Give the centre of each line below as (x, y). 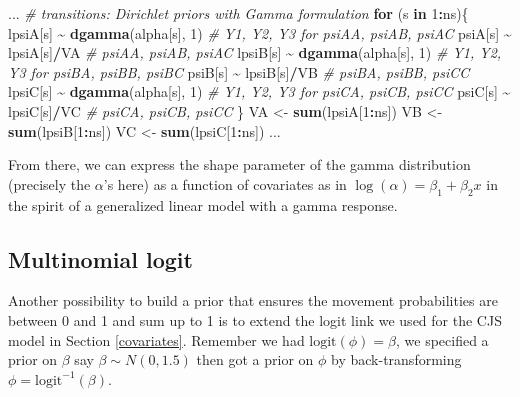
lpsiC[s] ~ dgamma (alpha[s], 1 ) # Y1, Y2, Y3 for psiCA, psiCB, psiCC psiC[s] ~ (259, 91)
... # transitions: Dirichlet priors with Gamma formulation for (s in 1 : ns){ (238, 13)
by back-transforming (396, 359)
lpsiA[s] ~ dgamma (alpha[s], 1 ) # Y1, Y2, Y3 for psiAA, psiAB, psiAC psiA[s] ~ (260, 32)
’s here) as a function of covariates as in (225, 183)
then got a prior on (255, 359)
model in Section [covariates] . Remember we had (156, 339)
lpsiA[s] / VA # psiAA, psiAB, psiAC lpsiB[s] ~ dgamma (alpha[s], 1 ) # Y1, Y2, (255, 52)
